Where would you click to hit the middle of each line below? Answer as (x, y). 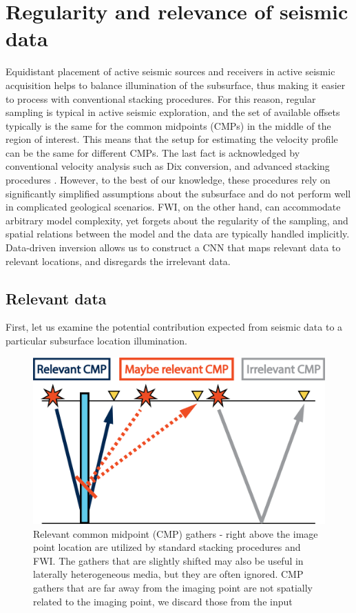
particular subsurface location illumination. (96, 341)
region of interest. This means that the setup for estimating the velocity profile (172, 139)
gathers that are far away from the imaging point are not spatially (173, 587)
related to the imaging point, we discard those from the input (163, 601)
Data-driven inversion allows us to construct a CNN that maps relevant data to (173, 247)
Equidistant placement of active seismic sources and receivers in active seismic (170, 71)
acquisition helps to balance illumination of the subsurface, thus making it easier (176, 85)
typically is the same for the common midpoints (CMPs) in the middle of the (168, 125)
